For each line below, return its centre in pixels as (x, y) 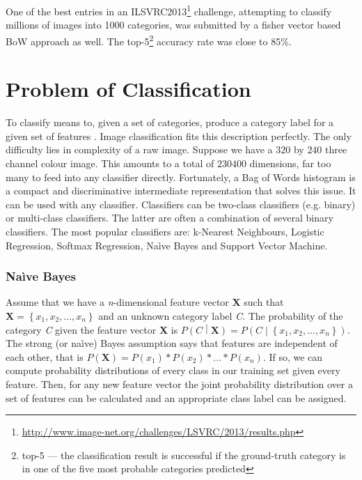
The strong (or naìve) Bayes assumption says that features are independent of (172, 343)
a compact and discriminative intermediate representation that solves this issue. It (181, 191)
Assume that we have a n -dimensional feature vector (117, 302)
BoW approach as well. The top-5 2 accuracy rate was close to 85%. (149, 40)
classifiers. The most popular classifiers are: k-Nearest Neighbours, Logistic (165, 231)
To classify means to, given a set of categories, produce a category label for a (170, 122)
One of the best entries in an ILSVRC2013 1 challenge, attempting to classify (169, 10)
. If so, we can (293, 356)
